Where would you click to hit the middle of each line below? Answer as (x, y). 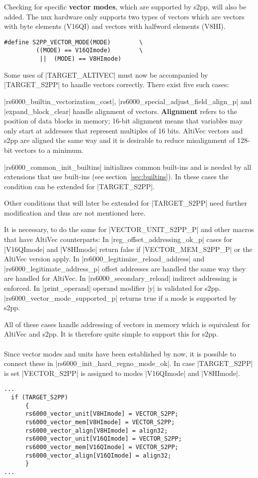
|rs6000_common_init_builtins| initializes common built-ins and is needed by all (128, 167)
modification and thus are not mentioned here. (75, 212)
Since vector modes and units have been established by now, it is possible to (120, 353)
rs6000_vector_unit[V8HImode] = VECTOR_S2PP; (102, 414)
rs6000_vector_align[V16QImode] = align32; (98, 455)
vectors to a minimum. (49, 150)
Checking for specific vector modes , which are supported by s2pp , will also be (125, 6)
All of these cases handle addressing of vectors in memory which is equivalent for (127, 324)
